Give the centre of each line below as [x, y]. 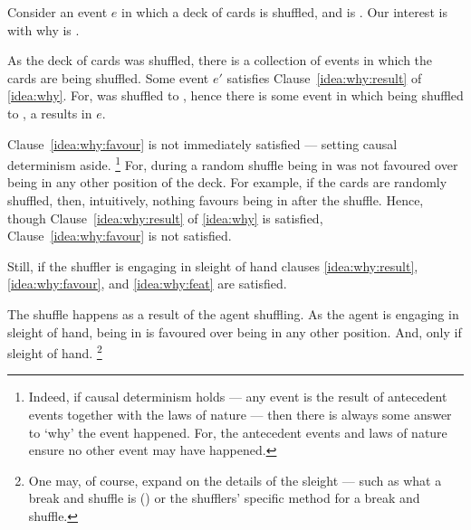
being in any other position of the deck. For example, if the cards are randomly [227, 182]
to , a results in [50, 113]
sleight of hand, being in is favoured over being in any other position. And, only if [235, 331]
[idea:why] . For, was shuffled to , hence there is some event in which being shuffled [235, 95]
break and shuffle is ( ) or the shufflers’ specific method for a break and [224, 498]
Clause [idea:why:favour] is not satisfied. [120, 236]
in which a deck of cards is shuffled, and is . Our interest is [284, 12]
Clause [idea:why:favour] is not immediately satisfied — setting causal [202, 143]
